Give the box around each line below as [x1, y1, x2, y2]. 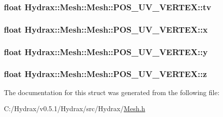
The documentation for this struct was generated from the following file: [4, 87, 220, 97]
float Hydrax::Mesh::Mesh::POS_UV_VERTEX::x [4, 23, 208, 35]
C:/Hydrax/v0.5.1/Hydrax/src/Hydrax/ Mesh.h [4, 103, 146, 114]
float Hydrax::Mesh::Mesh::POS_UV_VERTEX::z [4, 68, 207, 80]
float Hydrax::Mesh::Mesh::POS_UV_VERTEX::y [4, 45, 208, 58]
